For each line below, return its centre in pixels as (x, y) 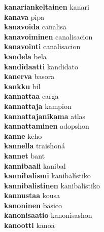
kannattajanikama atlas (45, 116)
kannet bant (25, 155)
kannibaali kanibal (35, 165)
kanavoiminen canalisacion (48, 36)
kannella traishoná (34, 146)
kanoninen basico (33, 205)
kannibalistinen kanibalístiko (52, 185)
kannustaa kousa (32, 195)
